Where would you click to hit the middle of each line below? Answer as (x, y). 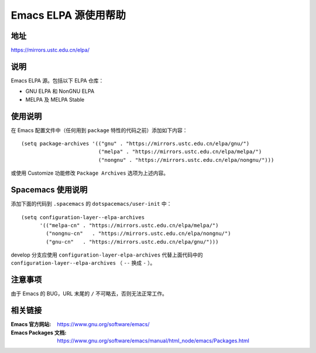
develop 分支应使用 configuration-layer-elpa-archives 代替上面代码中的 (107, 255)
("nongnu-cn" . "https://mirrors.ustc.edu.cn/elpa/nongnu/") (138, 233)
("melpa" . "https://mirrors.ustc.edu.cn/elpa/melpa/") (180, 152)
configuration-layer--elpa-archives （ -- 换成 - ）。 (83, 263)
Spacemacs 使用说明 (49, 190)
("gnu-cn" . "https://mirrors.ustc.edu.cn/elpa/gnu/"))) (132, 242)
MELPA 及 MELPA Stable (55, 99)
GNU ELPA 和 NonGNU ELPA (60, 91)
